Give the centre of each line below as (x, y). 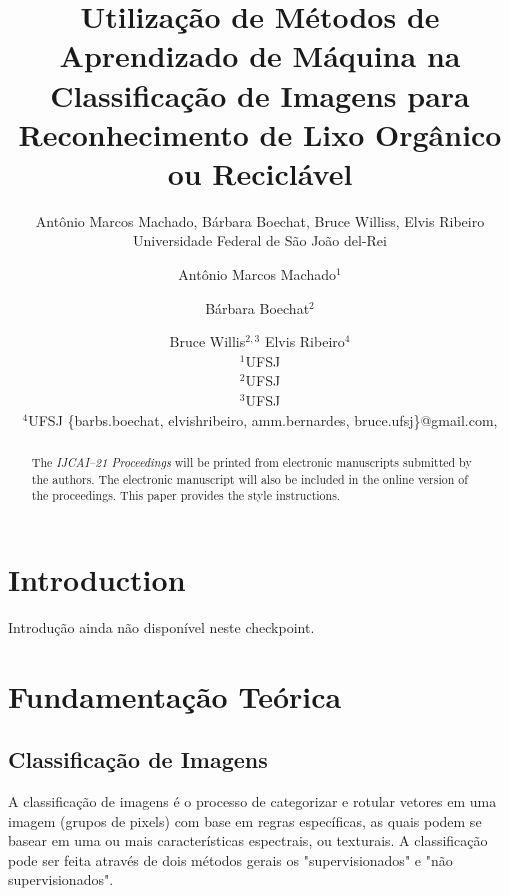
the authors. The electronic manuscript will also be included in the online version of (249, 478)
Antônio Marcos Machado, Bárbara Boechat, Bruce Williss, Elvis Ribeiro (260, 220)
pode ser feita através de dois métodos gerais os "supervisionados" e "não (230, 859)
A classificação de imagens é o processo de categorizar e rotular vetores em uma (252, 801)
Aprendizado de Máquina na (260, 55)
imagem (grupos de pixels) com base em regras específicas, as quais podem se (245, 820)
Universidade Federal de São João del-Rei (260, 240)
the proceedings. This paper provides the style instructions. (186, 495)
